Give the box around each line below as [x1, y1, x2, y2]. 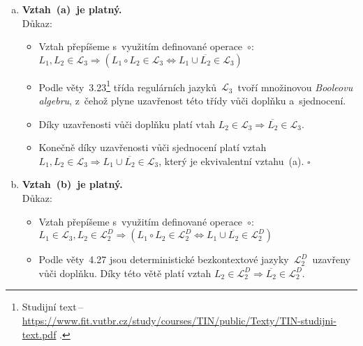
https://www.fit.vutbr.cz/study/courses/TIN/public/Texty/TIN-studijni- [22, 313, 336, 327]
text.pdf [22, 327, 57, 341]
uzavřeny [312, 252, 350, 267]
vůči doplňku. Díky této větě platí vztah [38, 265, 212, 280]
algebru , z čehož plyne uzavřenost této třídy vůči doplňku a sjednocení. [38, 93, 346, 108]
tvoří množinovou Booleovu [237, 79, 353, 94]
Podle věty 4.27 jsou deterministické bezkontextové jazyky [38, 252, 289, 267]
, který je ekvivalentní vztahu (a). [158, 153, 304, 168]
